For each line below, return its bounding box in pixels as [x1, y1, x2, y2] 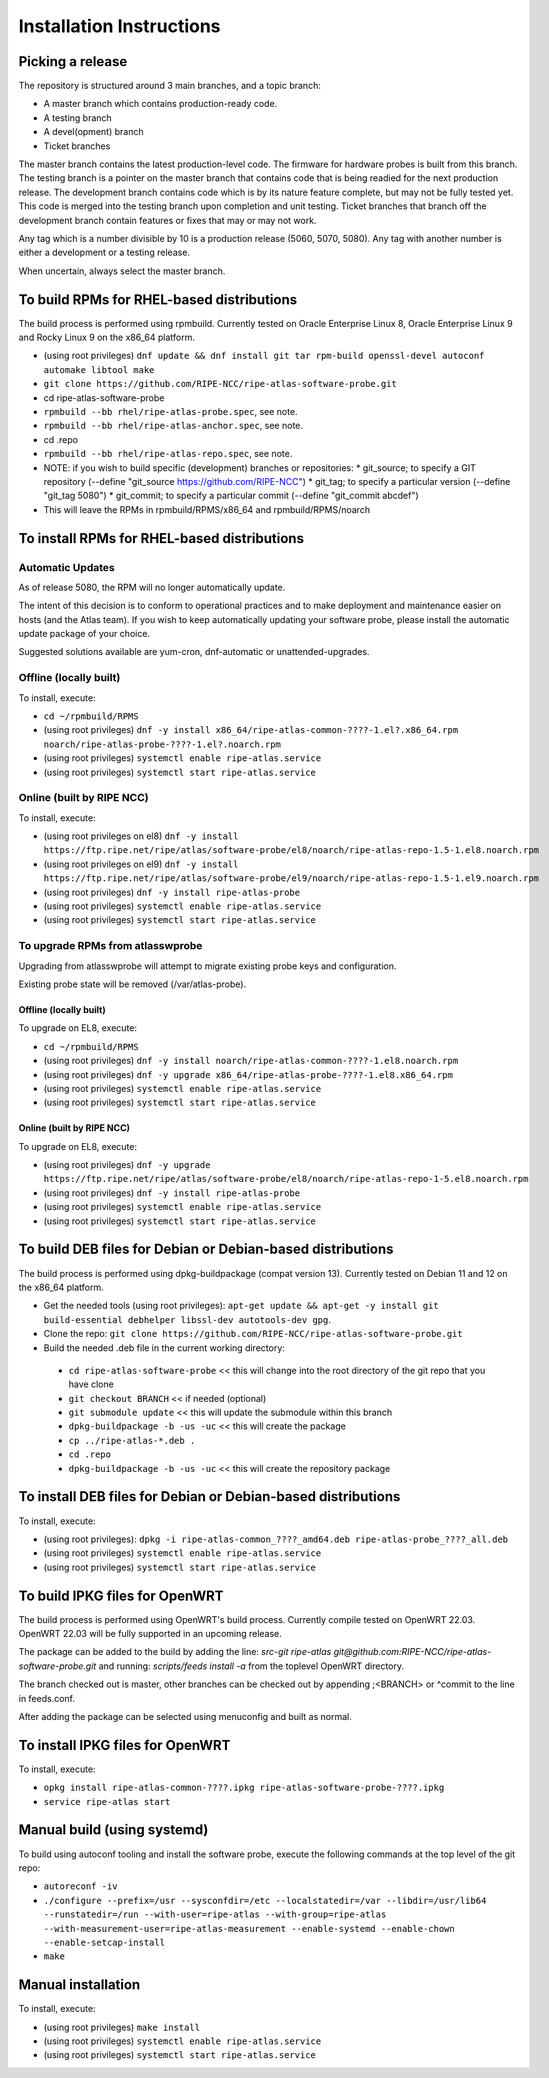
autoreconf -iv [43, 1881, 119, 1892]
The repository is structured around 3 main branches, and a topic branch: [18, 80, 322, 92]
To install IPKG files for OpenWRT [18, 1736, 231, 1754]
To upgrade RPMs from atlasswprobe [18, 939, 203, 953]
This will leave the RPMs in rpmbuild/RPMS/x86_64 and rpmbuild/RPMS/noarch [43, 503, 370, 515]
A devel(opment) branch [43, 126, 144, 138]
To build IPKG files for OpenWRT [18, 1587, 224, 1604]
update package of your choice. [18, 628, 150, 640]
